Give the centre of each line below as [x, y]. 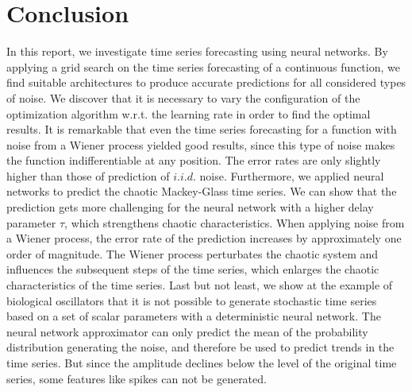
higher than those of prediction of [88, 175]
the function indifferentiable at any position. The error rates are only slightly [194, 160]
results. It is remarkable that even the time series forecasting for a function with [202, 129]
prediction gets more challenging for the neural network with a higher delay [190, 207]
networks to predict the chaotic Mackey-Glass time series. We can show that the [202, 191]
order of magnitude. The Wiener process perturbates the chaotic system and [193, 253]
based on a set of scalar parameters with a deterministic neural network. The [194, 316]
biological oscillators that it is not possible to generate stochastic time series [192, 300]
